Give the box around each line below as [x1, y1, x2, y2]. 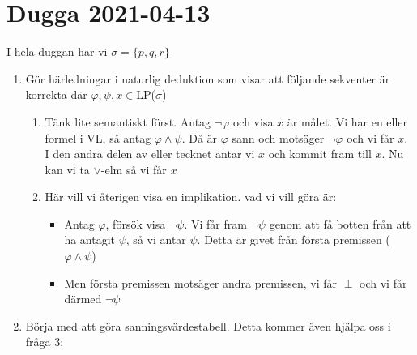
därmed [64, 290, 102, 307]
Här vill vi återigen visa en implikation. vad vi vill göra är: [45, 188, 337, 205]
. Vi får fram [184, 215, 247, 232]
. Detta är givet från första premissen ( [197, 231, 390, 248]
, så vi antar [126, 231, 186, 248]
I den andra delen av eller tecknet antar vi [45, 145, 255, 162]
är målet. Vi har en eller [287, 113, 408, 130]
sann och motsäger [232, 129, 325, 146]
